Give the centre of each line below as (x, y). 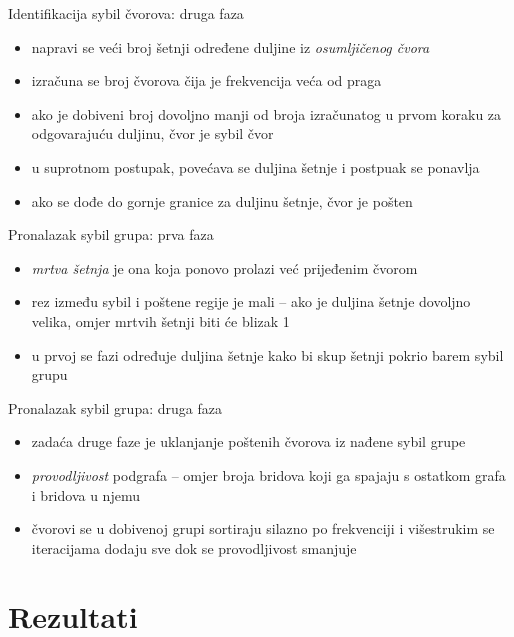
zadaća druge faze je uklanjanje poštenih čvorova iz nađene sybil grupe (248, 441)
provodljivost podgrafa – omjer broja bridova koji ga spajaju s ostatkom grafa (268, 474)
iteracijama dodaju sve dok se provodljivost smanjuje (194, 547)
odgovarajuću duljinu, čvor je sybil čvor (152, 133)
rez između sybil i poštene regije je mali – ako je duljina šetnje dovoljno (251, 301)
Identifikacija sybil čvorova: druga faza (126, 13)
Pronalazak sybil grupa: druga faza (115, 407)
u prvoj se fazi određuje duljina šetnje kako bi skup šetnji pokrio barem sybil (267, 354)
